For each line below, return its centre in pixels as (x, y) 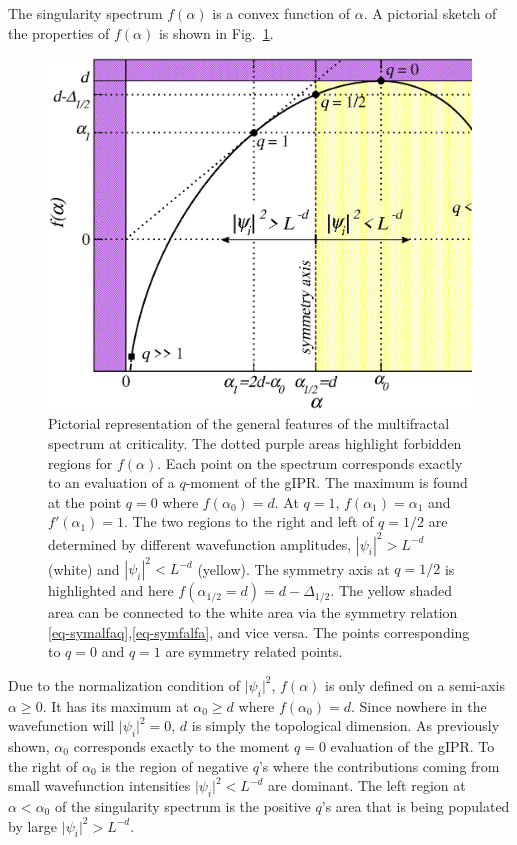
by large (33, 825)
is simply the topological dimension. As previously (345, 725)
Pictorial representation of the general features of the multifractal (249, 423)
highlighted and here (111, 590)
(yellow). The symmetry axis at (293, 568)
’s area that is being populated (415, 806)
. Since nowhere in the (418, 705)
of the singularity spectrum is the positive (182, 806)
